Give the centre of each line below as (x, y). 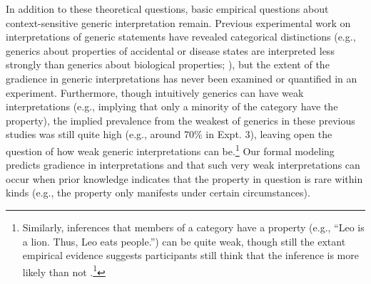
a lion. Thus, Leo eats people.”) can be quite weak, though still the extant (184, 241)
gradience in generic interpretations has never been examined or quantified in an (182, 78)
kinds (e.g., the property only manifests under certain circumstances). (158, 193)
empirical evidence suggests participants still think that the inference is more (190, 255)
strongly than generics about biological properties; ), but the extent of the (168, 64)
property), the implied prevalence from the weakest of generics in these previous (181, 120)
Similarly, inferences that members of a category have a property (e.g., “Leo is (193, 227)
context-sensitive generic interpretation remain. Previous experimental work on (178, 22)
